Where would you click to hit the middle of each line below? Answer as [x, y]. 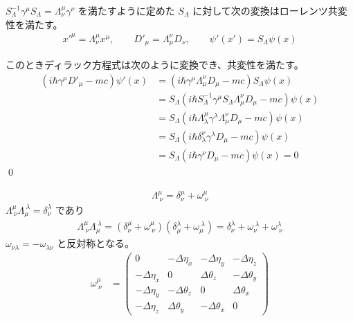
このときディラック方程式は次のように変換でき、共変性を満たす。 [155, 65]
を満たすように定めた [126, 10]
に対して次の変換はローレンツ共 [265, 10]
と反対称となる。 [96, 243]
